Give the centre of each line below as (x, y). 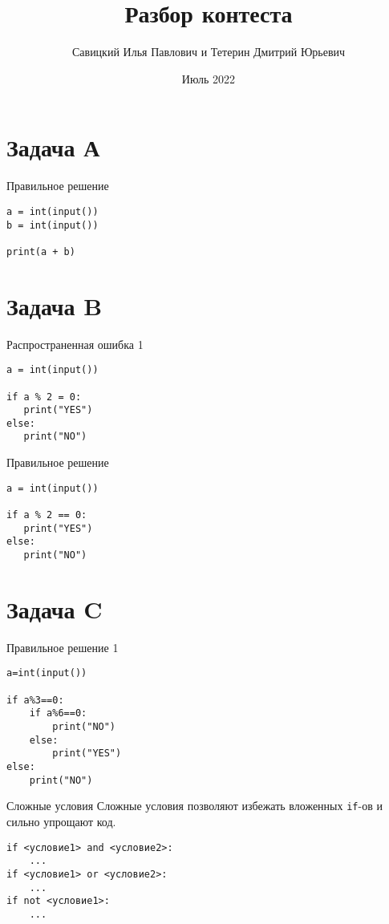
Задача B (55, 305)
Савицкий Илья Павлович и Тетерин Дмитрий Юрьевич (209, 52)
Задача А (53, 147)
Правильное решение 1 (63, 647)
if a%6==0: (58, 713)
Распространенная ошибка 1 (75, 344)
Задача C (55, 608)
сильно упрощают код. (61, 821)
